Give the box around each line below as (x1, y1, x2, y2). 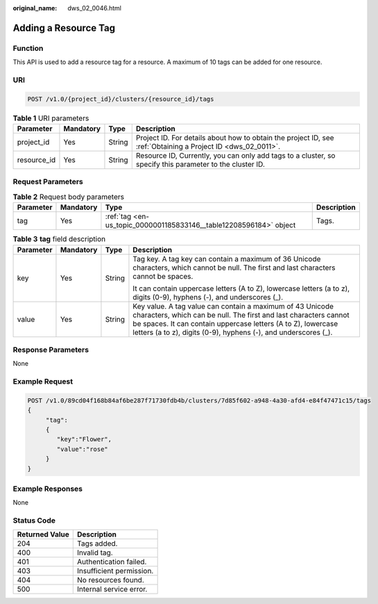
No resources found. (76, 576, 145, 585)
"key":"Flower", (56, 435, 112, 443)
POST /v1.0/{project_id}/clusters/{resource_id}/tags (27, 95, 214, 103)
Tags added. (76, 539, 118, 548)
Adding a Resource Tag (12, 22, 116, 34)
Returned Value (17, 530, 69, 539)
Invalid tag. (76, 548, 114, 557)
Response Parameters (12, 345, 89, 354)
